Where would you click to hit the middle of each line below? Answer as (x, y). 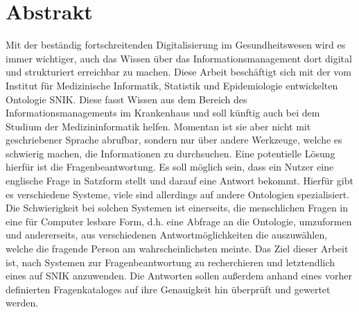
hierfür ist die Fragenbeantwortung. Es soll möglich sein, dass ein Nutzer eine (170, 167)
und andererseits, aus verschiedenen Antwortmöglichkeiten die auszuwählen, (167, 235)
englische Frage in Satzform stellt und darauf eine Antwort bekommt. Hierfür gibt (179, 181)
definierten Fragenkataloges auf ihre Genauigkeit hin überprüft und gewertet (168, 289)
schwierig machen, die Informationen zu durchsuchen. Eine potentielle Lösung (170, 153)
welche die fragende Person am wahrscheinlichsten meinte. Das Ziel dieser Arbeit (177, 249)
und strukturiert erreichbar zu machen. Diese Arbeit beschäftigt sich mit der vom (178, 72)
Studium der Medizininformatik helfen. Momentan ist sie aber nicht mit (158, 126)
